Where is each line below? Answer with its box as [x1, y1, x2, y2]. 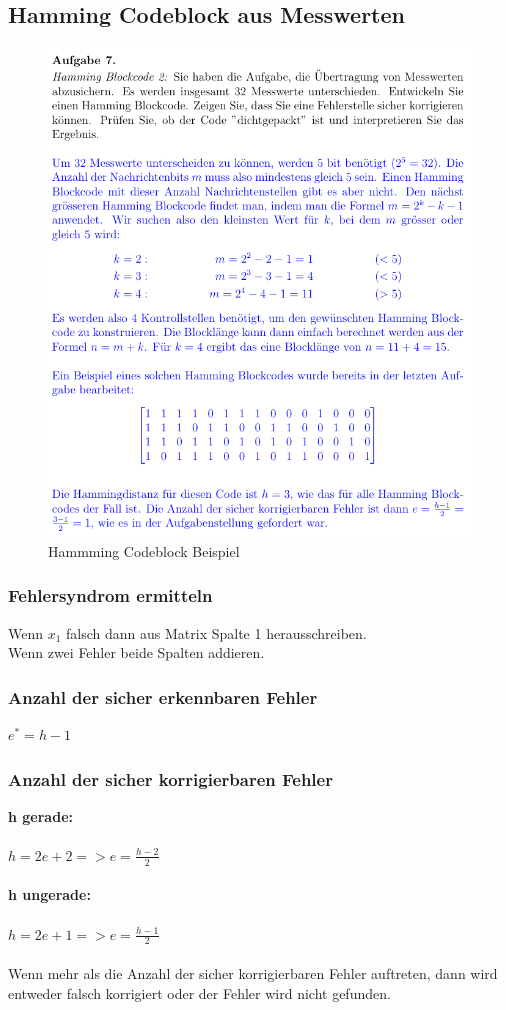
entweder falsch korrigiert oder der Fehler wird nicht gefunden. [8, 982, 391, 1003]
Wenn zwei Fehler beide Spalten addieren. [8, 642, 265, 663]
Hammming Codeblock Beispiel [48, 540, 240, 561]
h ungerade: [8, 884, 91, 905]
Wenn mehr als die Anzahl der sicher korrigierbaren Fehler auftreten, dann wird [8, 963, 498, 984]
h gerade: [8, 805, 73, 826]
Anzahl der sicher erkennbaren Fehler [8, 684, 318, 709]
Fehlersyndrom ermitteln [8, 583, 213, 608]
